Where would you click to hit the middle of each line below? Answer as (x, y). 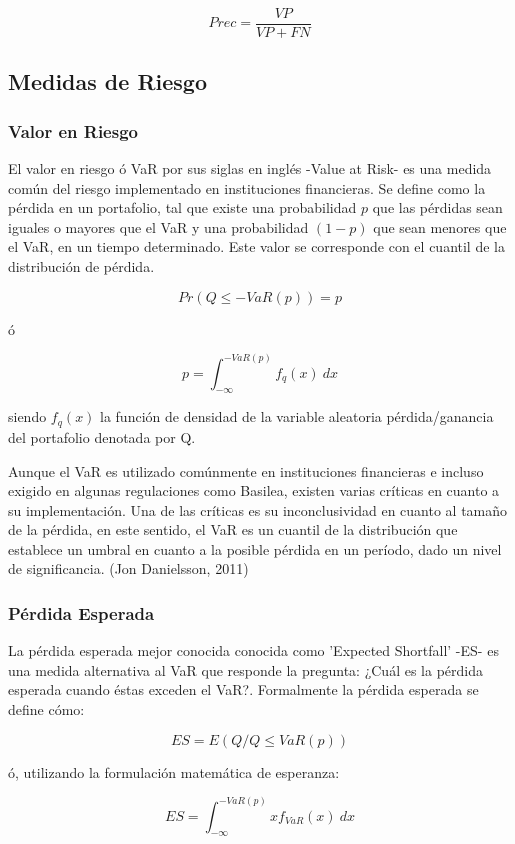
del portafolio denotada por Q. (102, 436)
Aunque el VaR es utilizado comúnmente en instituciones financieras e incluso (246, 470)
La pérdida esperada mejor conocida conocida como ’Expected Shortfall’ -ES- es (253, 650)
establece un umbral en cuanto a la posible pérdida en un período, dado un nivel (255, 548)
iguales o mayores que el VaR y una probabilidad (158, 226)
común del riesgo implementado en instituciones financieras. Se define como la (247, 187)
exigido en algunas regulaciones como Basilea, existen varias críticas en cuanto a (254, 490)
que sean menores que (440, 226)
